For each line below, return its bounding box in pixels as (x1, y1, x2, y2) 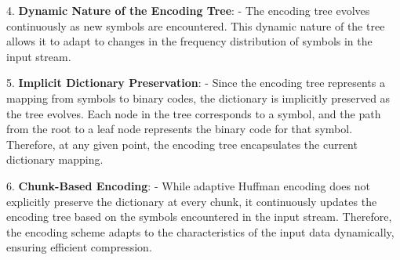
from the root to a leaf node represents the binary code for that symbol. (6, 121, 353, 137)
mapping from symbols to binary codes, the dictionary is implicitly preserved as (6, 89, 391, 106)
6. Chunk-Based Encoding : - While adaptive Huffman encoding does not (6, 177, 370, 193)
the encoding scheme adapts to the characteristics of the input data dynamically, (6, 223, 395, 240)
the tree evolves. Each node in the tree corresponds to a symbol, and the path (6, 105, 381, 121)
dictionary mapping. (6, 151, 104, 168)
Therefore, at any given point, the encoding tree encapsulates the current (6, 135, 358, 152)
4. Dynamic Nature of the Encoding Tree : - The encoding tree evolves (6, 2, 370, 18)
